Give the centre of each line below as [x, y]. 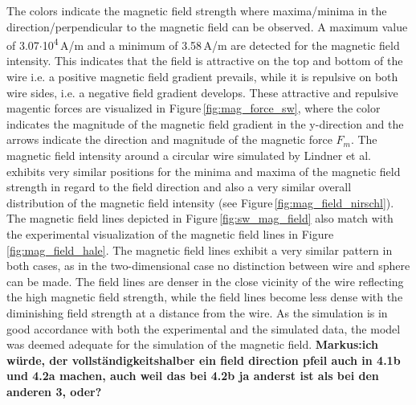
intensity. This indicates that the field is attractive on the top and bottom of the [205, 61]
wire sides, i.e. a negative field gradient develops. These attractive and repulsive [202, 92]
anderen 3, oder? [54, 391]
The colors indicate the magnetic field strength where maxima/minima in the [197, 10]
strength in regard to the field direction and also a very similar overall [179, 187]
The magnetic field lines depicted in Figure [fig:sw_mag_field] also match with [200, 218]
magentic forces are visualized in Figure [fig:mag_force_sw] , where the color [194, 108]
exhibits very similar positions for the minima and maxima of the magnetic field [204, 171]
